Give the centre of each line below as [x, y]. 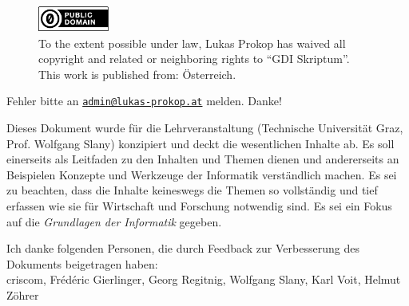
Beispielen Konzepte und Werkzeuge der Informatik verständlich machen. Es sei [202, 174]
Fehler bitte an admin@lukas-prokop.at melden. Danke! [144, 101]
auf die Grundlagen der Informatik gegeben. [114, 221]
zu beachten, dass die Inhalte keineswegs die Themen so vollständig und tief [192, 190]
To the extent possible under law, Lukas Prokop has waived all [192, 43]
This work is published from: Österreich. [137, 74]
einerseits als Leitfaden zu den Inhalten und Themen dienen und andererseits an [203, 159]
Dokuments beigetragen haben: [82, 263]
